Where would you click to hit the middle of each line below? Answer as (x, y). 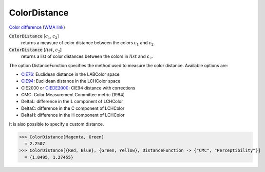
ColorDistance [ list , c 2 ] (35, 50)
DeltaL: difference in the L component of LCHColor (72, 102)
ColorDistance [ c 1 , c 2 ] (34, 36)
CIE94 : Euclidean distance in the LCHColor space (71, 81)
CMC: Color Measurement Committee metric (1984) (73, 95)
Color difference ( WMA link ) (37, 27)
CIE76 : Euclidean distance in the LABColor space (70, 74)
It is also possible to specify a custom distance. (57, 124)
